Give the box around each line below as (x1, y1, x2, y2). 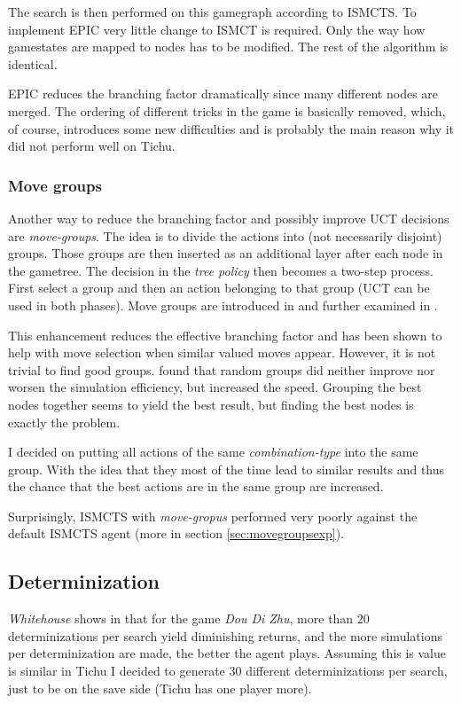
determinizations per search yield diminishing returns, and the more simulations (8, 626, 442, 645)
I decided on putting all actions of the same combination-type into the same (8, 442, 418, 461)
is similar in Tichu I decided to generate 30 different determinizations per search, (8, 661, 448, 680)
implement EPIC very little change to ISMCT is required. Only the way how (8, 20, 426, 38)
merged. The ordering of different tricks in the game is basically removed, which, (8, 101, 446, 120)
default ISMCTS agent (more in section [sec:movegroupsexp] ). (8, 524, 345, 543)
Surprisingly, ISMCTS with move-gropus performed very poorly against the (8, 506, 418, 525)
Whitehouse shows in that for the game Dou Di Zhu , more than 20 (8, 609, 370, 628)
